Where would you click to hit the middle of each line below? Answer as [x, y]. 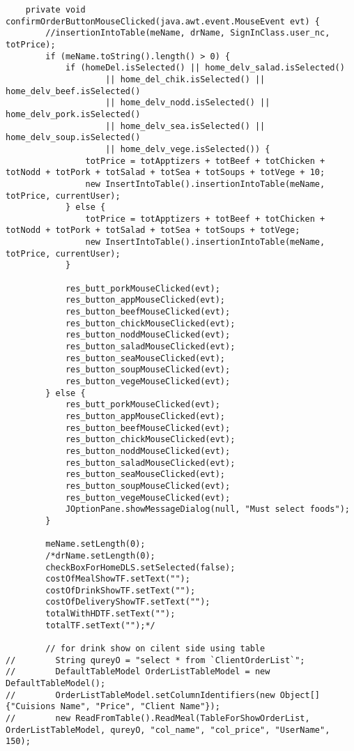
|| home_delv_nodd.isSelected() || [188, 103]
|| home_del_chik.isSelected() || [185, 79]
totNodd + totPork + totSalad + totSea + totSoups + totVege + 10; [166, 173]
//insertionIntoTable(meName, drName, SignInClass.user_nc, [188, 33]
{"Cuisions [31, 707]
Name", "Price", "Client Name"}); [140, 707]
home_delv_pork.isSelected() [73, 114]
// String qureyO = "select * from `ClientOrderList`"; [155, 660]
